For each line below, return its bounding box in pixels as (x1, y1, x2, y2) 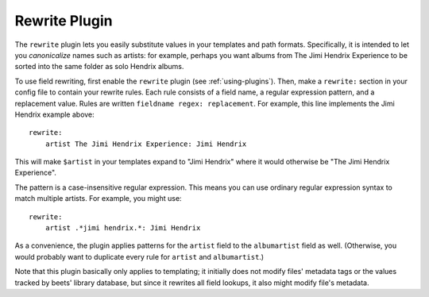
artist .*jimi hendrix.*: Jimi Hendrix (44, 223, 201, 233)
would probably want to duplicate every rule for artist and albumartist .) (14, 252, 265, 261)
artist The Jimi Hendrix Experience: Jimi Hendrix (44, 139, 247, 148)
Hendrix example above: (14, 110, 95, 119)
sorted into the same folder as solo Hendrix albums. (14, 62, 184, 71)
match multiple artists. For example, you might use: (14, 194, 182, 203)
